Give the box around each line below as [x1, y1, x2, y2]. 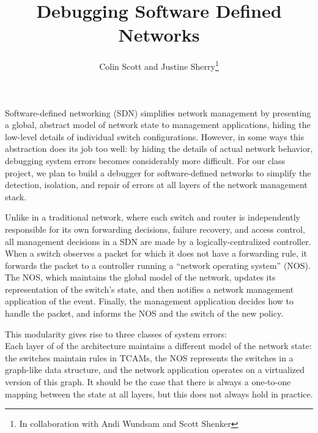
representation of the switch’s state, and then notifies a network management [5, 282, 294, 295]
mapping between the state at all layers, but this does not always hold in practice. [5, 387, 313, 400]
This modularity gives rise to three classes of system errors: [5, 327, 227, 340]
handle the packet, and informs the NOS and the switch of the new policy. [5, 307, 284, 320]
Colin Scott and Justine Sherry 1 [99, 58, 219, 72]
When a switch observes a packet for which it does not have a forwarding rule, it [5, 247, 307, 260]
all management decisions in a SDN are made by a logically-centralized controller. [5, 235, 311, 247]
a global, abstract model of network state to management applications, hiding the [5, 118, 311, 131]
